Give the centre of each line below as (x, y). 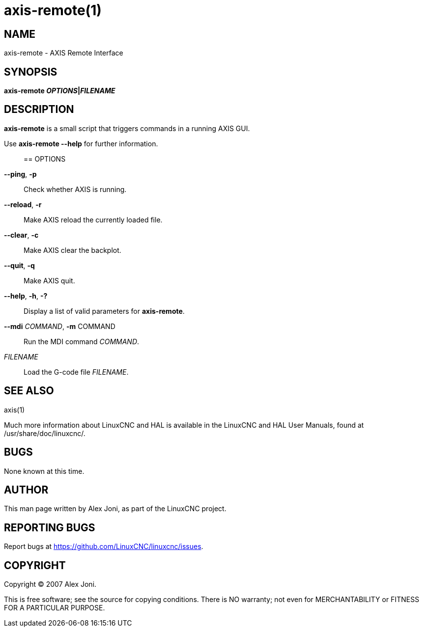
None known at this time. (44, 471)
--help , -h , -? (26, 296)
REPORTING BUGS (50, 527)
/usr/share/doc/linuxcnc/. (45, 433)
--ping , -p (20, 174)
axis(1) (14, 410)
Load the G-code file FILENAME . (76, 372)
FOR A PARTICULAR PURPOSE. (55, 608)
